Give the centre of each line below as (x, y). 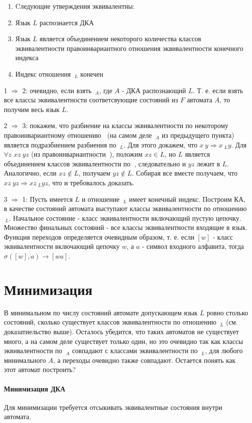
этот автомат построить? (40, 369)
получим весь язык (32, 109)
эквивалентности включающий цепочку (62, 246)
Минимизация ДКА (35, 388)
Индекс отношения (43, 73)
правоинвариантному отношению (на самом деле (78, 135)
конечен (92, 73)
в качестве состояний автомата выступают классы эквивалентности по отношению (126, 208)
